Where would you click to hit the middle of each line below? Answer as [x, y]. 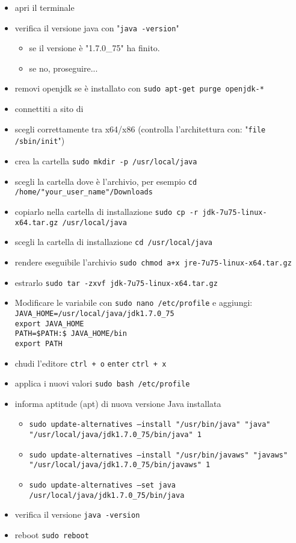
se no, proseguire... [63, 68]
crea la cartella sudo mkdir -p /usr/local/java [106, 161]
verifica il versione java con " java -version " [97, 27]
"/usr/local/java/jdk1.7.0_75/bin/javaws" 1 [120, 465]
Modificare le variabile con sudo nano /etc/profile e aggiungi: [134, 303]
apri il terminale [45, 7]
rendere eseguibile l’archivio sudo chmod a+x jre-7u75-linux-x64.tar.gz [153, 262]
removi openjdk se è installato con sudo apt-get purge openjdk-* [139, 88]
